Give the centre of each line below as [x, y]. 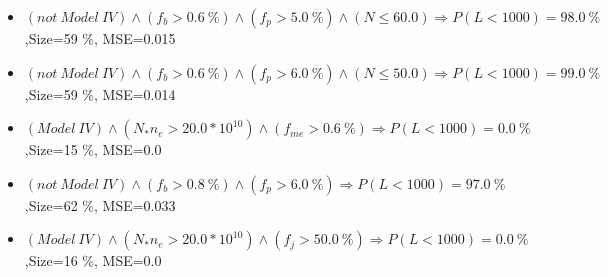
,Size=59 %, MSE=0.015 [100, 38]
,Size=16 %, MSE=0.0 [93, 260]
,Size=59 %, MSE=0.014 [100, 93]
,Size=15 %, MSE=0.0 [93, 149]
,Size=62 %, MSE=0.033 [100, 204]
